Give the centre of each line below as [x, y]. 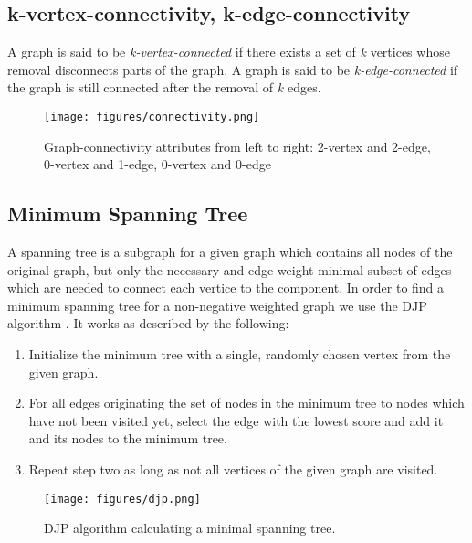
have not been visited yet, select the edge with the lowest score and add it [236, 420]
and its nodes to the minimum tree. [128, 438]
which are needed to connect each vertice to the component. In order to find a [226, 287]
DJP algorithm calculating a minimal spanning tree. [190, 528]
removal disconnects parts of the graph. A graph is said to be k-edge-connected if [233, 69]
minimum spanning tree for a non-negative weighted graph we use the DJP [217, 305]
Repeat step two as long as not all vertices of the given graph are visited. [233, 468]
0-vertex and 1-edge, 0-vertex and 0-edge [157, 164]
